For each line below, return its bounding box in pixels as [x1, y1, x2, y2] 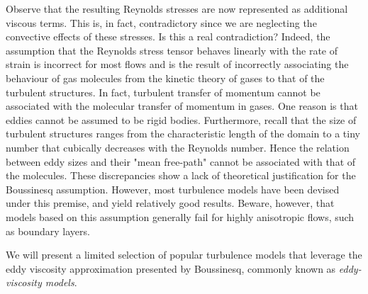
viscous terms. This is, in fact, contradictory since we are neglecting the [6, 15, 317, 30]
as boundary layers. [6, 223, 90, 238]
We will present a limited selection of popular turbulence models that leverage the [6, 247, 362, 262]
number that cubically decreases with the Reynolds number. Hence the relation [6, 140, 350, 154]
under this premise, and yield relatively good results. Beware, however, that [6, 196, 335, 210]
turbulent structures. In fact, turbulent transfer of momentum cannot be [6, 84, 320, 99]
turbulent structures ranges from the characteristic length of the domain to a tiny [6, 126, 360, 141]
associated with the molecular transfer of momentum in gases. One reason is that [6, 98, 358, 113]
